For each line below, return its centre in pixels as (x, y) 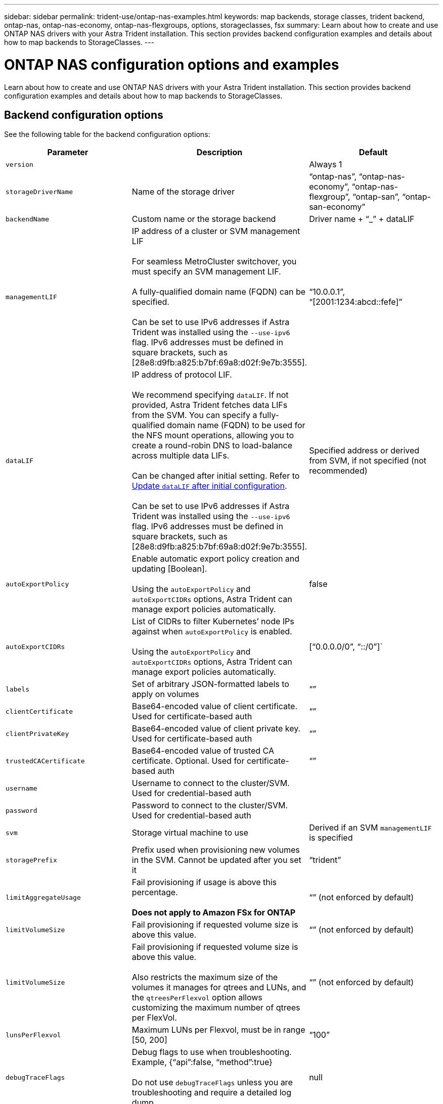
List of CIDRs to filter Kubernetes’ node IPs (213, 622)
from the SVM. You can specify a (194, 415)
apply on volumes (165, 694)
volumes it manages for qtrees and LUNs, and (219, 987)
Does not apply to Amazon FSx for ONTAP (213, 913)
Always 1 (326, 165)
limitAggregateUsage (43, 897)
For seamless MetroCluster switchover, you (214, 262)
